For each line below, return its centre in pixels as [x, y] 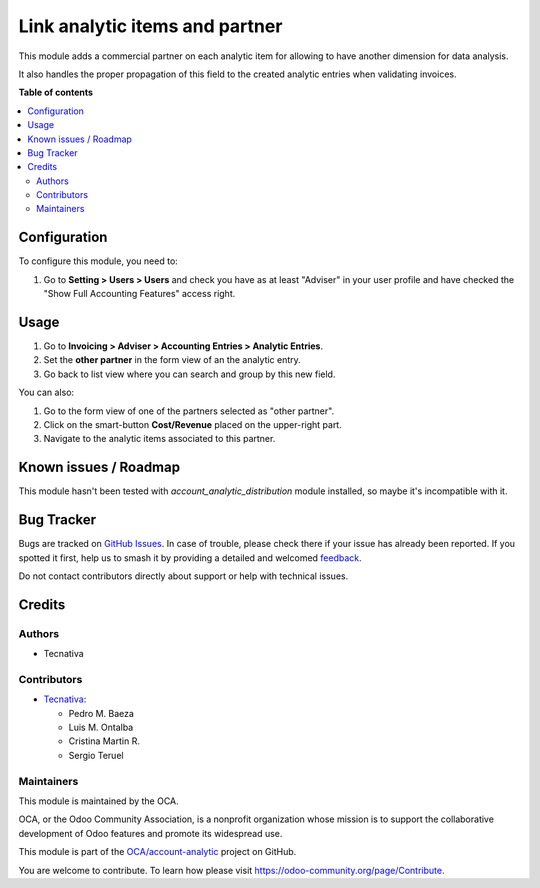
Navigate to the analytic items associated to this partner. [159, 439]
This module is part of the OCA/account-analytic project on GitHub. [157, 852]
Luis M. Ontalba [101, 727]
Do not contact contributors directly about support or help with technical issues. [183, 576]
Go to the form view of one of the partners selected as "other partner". [189, 411]
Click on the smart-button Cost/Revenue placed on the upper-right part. [192, 424]
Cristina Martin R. [104, 741]
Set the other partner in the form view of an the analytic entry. [172, 360]
